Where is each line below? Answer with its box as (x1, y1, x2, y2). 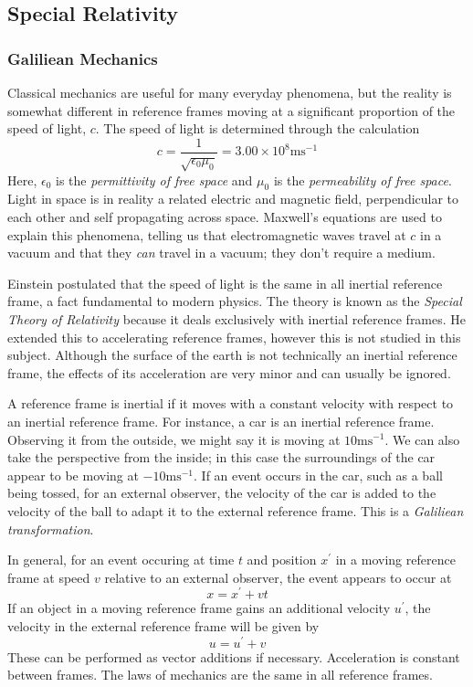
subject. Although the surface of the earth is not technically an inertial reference (7, 345, 457, 365)
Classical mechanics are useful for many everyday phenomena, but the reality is (7, 83, 452, 101)
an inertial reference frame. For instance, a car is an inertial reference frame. (7, 411, 435, 430)
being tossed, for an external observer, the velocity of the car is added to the (7, 483, 436, 502)
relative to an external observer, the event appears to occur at (104, 567, 452, 587)
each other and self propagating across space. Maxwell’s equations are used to (7, 207, 442, 226)
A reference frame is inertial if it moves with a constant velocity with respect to (7, 394, 454, 413)
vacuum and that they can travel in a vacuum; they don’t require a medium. (7, 243, 436, 262)
